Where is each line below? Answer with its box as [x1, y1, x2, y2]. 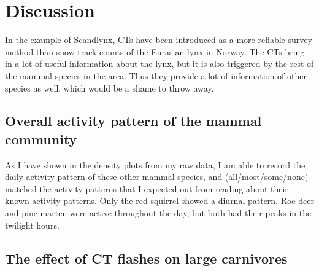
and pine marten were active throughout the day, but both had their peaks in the [5, 206, 312, 219]
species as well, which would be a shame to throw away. [5, 81, 214, 94]
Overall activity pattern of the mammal [5, 111, 262, 130]
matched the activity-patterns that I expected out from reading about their [5, 182, 288, 195]
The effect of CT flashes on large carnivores [5, 248, 288, 267]
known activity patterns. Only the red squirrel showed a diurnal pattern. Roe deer [5, 194, 314, 207]
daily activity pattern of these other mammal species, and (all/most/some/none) [5, 170, 309, 183]
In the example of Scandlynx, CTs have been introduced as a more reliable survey [5, 33, 312, 46]
